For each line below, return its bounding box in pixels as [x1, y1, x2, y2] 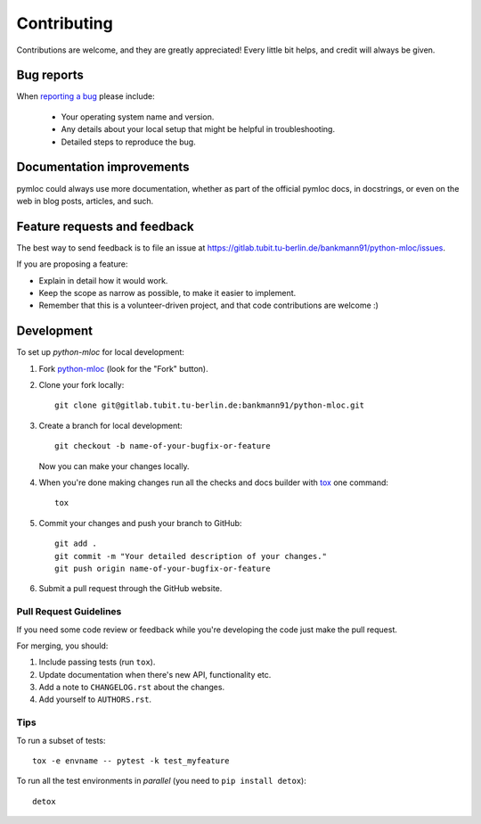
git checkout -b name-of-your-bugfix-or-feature [54, 441, 271, 451]
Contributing [16, 13, 113, 33]
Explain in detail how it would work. [38, 275, 168, 285]
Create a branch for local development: [38, 420, 183, 431]
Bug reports [16, 68, 85, 83]
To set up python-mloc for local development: [16, 347, 184, 358]
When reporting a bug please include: [16, 91, 155, 102]
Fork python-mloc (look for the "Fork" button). [38, 363, 208, 374]
